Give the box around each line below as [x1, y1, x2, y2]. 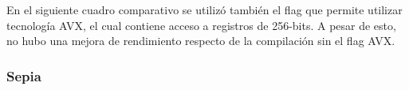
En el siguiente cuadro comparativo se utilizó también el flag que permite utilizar [6, 2, 403, 17]
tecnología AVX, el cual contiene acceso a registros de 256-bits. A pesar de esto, [6, 17, 396, 33]
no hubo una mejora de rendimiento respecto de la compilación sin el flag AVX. [6, 32, 395, 49]
